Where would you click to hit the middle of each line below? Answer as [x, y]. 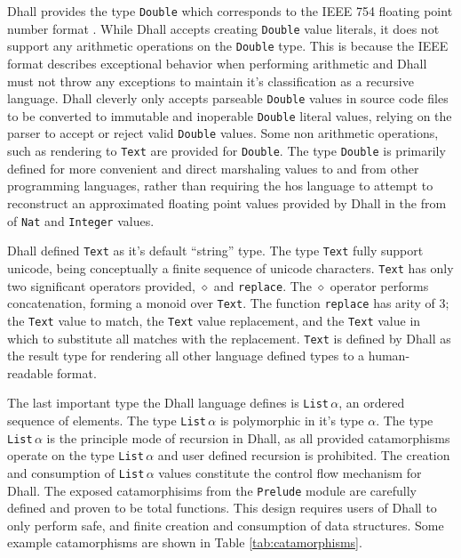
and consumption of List [76, 472]
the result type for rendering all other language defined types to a [186, 356]
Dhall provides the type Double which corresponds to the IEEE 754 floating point [230, 11]
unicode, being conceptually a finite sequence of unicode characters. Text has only [230, 267]
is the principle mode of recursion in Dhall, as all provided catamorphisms [248, 437]
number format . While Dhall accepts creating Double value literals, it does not [223, 28]
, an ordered [372, 403]
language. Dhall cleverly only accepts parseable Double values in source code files [228, 98]
